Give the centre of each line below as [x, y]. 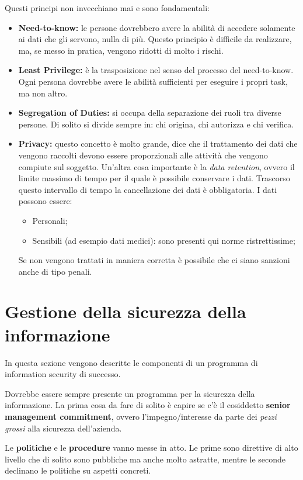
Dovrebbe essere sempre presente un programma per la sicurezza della [130, 393]
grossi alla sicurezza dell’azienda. [63, 428]
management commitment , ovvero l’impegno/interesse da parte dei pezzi [141, 416]
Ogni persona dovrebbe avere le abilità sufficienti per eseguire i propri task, [153, 81]
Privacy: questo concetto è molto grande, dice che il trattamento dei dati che [158, 144]
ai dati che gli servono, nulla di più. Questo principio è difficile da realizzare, [155, 39]
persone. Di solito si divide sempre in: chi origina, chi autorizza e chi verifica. [156, 124]
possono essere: [45, 201]
